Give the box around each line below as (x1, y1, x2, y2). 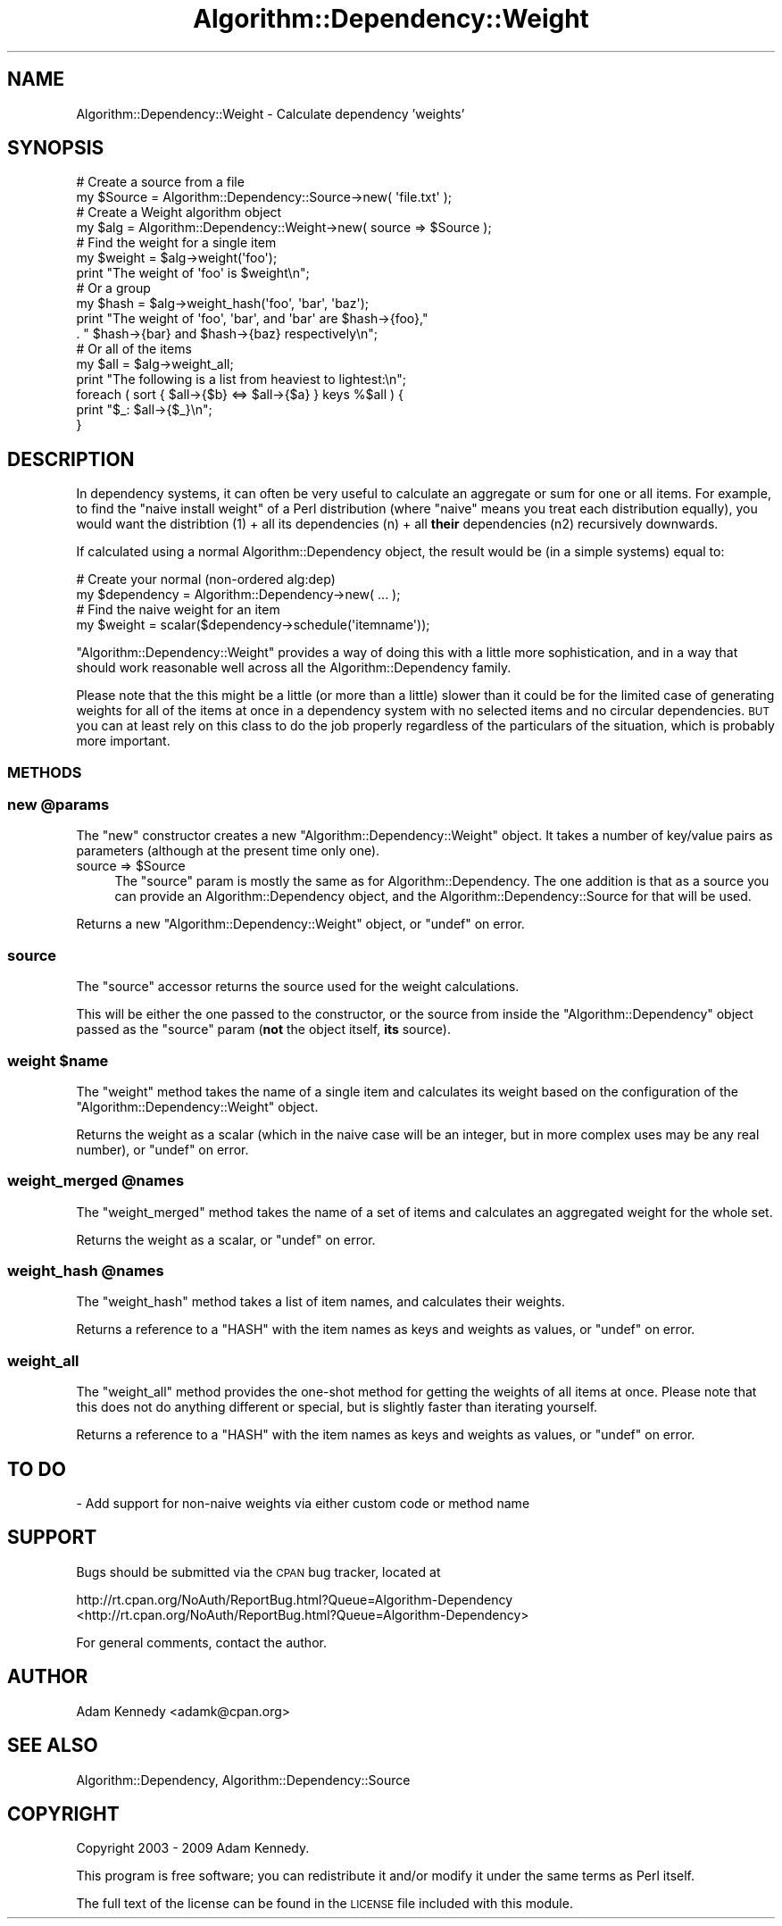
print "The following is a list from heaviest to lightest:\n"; (76, 371, 407, 388)
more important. (76, 733, 171, 749)
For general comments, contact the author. (76, 1634, 327, 1650)
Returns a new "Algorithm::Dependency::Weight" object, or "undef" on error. (76, 916, 525, 932)
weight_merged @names (7, 1171, 185, 1190)
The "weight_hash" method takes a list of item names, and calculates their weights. (76, 1294, 565, 1310)
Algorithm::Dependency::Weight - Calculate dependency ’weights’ (76, 105, 465, 121)
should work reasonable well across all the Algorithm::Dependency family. (76, 660, 512, 676)
